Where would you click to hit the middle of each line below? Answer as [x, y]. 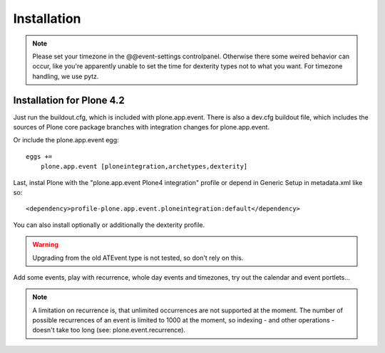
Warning [45, 245]
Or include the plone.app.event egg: [66, 140]
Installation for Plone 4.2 [69, 100]
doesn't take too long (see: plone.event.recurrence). [109, 330]
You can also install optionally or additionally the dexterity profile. [109, 225]
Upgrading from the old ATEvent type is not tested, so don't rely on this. [138, 258]
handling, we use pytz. [66, 76]
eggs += [39, 156]
